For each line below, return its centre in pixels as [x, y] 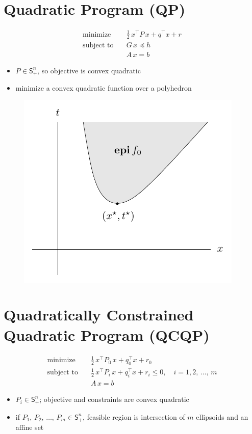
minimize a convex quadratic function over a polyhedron [104, 88]
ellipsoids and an [222, 416]
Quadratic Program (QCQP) [107, 334]
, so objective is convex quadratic [89, 70]
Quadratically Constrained [99, 315]
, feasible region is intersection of [134, 416]
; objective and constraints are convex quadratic [114, 399]
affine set [30, 427]
